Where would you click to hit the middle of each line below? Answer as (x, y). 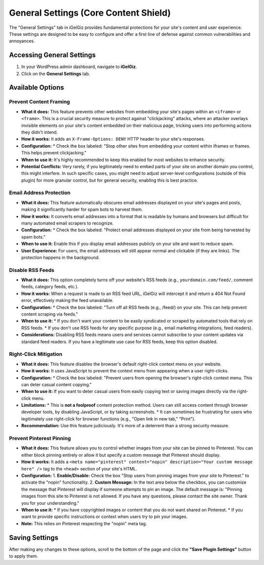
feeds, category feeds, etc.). (50, 287)
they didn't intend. (40, 132)
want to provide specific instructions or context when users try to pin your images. (104, 516)
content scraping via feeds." (50, 314)
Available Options (37, 87)
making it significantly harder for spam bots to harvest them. (82, 209)
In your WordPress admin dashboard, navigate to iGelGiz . (79, 67)
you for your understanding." (50, 503)
